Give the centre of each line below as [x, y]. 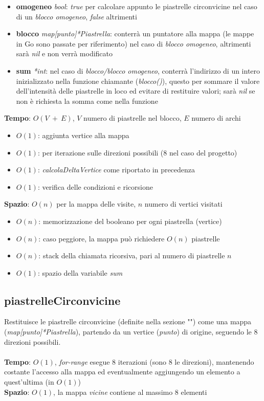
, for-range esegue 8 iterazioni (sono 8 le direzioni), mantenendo [154, 361]
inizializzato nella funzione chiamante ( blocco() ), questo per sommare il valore [138, 81]
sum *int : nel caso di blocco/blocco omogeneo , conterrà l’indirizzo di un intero [138, 70]
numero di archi [216, 118]
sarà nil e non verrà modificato [64, 53]
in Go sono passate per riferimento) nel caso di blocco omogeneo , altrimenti [134, 43]
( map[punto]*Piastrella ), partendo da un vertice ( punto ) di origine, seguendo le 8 [131, 332]
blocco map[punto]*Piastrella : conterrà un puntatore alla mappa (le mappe [135, 34]
